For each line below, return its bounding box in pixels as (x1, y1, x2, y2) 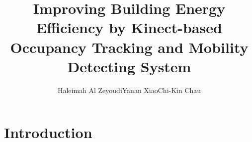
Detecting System (67, 56, 191, 76)
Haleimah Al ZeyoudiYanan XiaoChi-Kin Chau (57, 85, 201, 95)
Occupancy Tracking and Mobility (10, 37, 249, 57)
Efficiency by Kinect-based (36, 17, 222, 38)
